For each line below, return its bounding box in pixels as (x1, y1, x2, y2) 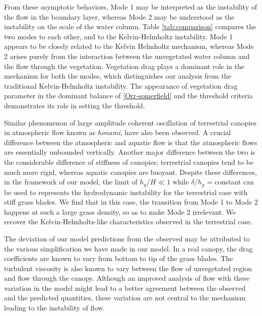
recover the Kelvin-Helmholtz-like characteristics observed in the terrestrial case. (4, 216, 252, 227)
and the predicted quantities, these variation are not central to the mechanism (4, 292, 246, 303)
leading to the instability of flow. (4, 302, 105, 313)
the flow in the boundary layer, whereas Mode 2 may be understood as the (4, 11, 235, 22)
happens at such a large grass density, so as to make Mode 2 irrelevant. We (4, 206, 236, 217)
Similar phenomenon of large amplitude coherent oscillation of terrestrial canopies (4, 117, 256, 128)
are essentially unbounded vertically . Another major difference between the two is (4, 147, 255, 157)
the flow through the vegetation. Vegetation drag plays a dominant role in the (4, 60, 244, 71)
